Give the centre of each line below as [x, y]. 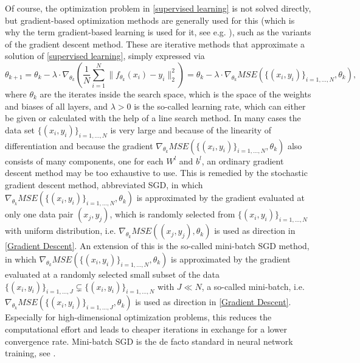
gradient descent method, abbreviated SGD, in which [104, 184]
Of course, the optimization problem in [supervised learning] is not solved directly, [158, 8]
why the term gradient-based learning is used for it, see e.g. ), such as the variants [158, 32]
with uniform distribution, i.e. [61, 231]
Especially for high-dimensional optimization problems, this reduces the [138, 317]
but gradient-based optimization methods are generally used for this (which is [150, 20]
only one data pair [39, 214]
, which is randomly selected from [172, 214]
